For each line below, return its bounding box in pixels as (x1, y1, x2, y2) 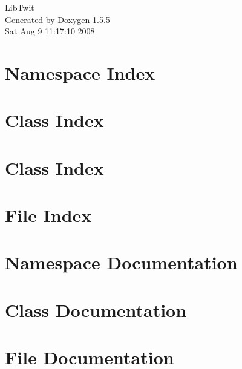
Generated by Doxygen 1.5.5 (5, 13, 110, 25)
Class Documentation (5, 297, 187, 322)
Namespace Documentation (5, 250, 238, 275)
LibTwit (5, 1, 34, 13)
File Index (5, 203, 92, 227)
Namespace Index (5, 60, 155, 85)
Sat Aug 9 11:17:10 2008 (5, 25, 95, 38)
